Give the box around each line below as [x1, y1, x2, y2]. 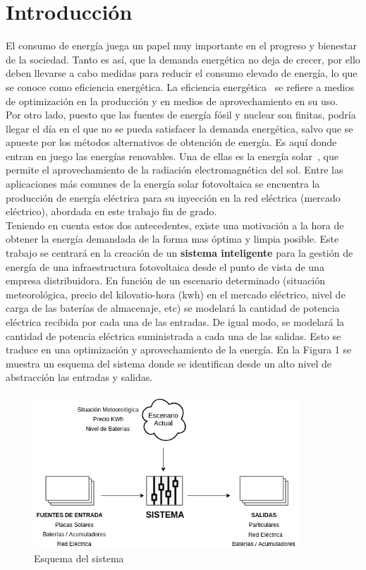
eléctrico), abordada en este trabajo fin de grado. [6, 204, 217, 219]
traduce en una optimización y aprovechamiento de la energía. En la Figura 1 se [6, 342, 352, 357]
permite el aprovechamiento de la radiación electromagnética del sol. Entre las [6, 162, 343, 177]
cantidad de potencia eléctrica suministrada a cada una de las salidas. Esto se [6, 328, 341, 343]
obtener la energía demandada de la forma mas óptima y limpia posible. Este [6, 231, 339, 246]
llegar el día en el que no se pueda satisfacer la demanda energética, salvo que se [6, 121, 353, 135]
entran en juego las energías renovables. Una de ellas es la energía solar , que [6, 148, 338, 163]
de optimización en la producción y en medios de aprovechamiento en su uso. [6, 93, 338, 108]
